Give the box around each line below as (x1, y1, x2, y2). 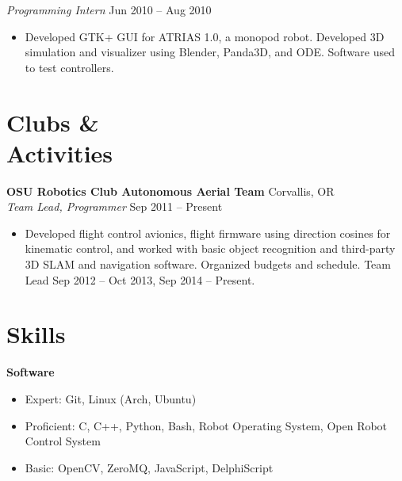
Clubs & (6, 105, 99, 138)
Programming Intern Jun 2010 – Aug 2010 (6, 2, 212, 17)
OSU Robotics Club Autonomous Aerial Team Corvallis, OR (6, 182, 335, 199)
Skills (6, 318, 66, 350)
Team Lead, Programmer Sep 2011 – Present (6, 198, 223, 215)
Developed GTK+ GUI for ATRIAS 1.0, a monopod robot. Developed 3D (25, 28, 385, 44)
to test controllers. (25, 59, 114, 75)
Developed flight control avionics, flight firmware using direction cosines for (25, 224, 391, 241)
